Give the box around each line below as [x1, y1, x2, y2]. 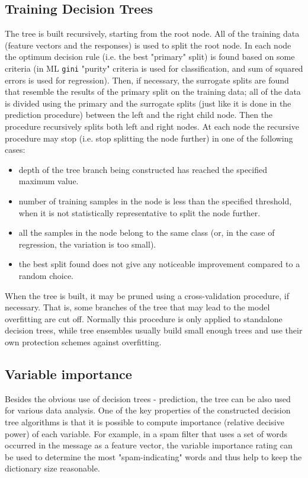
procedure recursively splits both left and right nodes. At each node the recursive [5, 120, 299, 133]
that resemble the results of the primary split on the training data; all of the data [5, 85, 301, 98]
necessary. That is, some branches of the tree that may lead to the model [5, 301, 270, 313]
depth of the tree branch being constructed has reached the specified [18, 163, 268, 175]
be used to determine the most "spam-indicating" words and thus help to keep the [5, 450, 302, 463]
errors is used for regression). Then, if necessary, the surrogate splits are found [5, 73, 289, 86]
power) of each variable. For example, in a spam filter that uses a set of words [5, 427, 288, 439]
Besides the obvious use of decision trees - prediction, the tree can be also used [5, 392, 291, 405]
